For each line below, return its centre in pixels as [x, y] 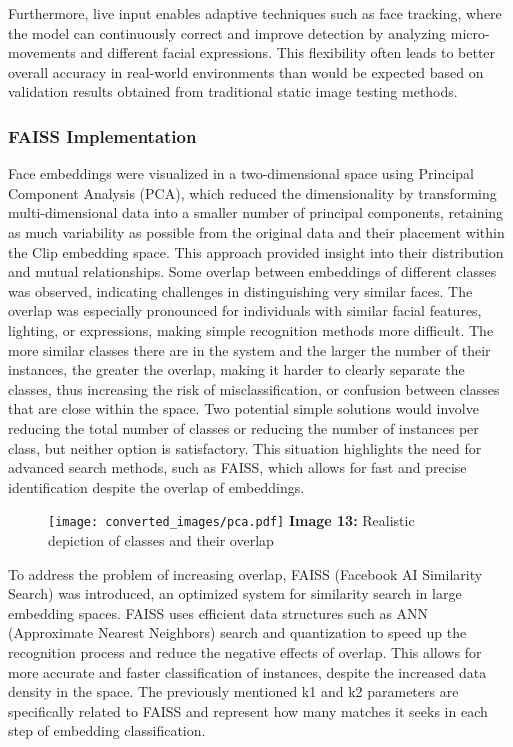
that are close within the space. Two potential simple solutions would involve [243, 408]
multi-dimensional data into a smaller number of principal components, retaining [256, 212]
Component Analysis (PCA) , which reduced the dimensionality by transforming [252, 192]
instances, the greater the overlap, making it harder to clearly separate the [236, 369]
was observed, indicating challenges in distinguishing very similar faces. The [240, 290]
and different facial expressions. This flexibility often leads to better [288, 52]
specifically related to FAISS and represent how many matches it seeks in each [248, 710]
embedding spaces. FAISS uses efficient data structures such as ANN [218, 612]
